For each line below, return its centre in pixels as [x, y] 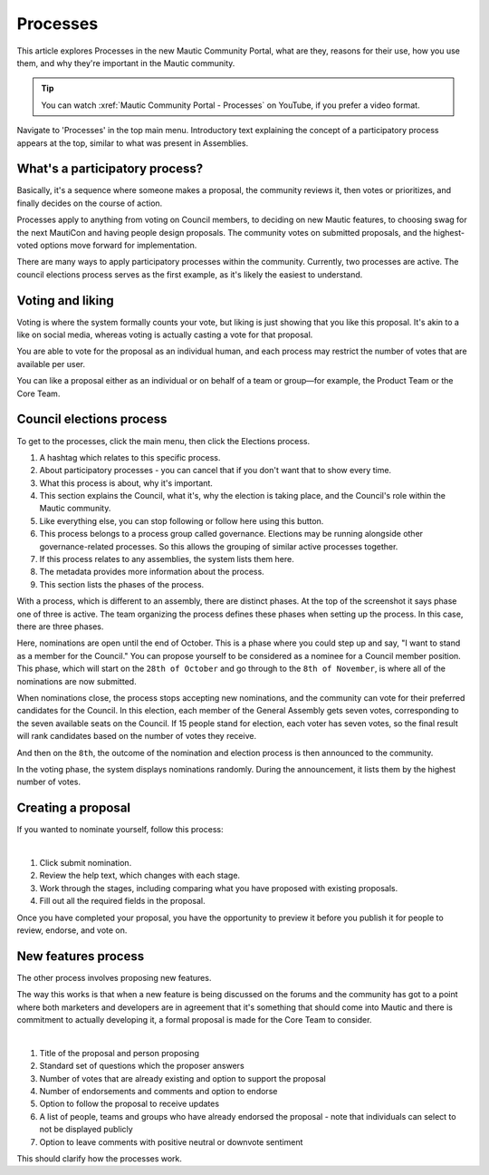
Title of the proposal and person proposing [119, 1053]
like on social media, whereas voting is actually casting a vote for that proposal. [165, 335]
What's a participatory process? [110, 169]
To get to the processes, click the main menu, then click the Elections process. [163, 441]
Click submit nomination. [86, 862]
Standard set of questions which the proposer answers [142, 1066]
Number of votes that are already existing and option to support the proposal [182, 1078]
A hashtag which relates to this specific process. [130, 457]
